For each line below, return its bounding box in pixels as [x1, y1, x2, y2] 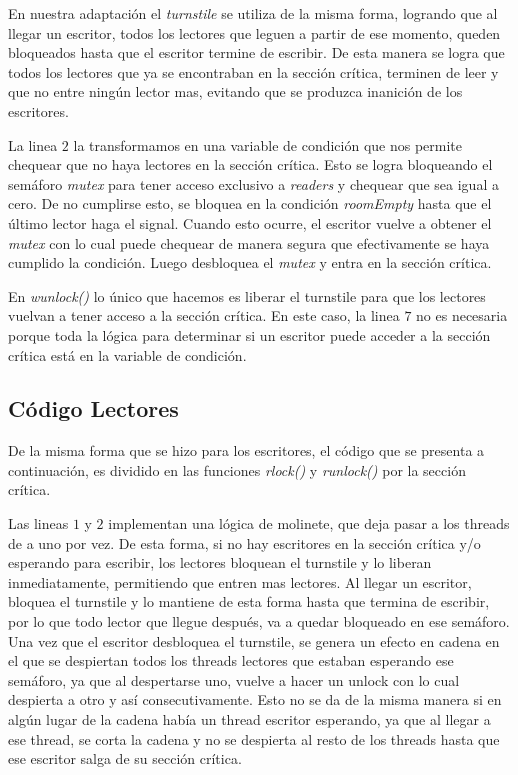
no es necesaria [416, 305, 508, 326]
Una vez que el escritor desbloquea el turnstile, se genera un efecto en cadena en [8, 630, 500, 651]
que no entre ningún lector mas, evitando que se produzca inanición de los [8, 81, 463, 102]
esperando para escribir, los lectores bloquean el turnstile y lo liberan [8, 552, 432, 573]
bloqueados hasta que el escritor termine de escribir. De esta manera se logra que [8, 42, 505, 63]
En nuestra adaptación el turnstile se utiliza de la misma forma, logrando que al [8, 3, 498, 23]
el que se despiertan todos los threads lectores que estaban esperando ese [8, 650, 454, 671]
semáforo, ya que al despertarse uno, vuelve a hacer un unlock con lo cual [8, 669, 460, 690]
